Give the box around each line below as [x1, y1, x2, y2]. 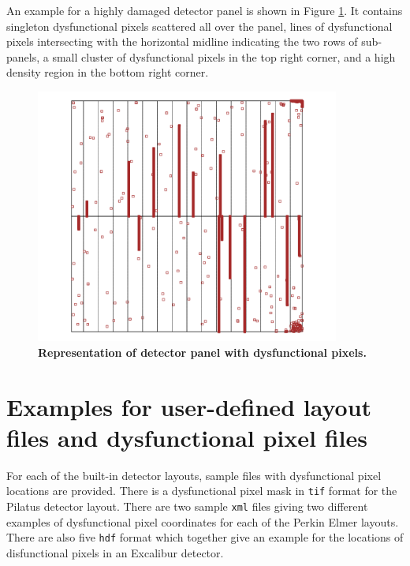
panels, [6, 48, 40, 65]
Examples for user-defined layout [6, 390, 372, 422]
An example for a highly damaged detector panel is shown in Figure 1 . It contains [6, 2, 403, 18]
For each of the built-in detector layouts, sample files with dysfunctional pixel [6, 467, 382, 483]
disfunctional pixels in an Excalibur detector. [6, 544, 224, 560]
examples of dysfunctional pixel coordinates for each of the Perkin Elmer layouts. [6, 513, 399, 530]
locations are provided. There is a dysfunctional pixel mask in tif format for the [6, 482, 397, 499]
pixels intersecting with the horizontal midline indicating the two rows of [6, 33, 358, 50]
